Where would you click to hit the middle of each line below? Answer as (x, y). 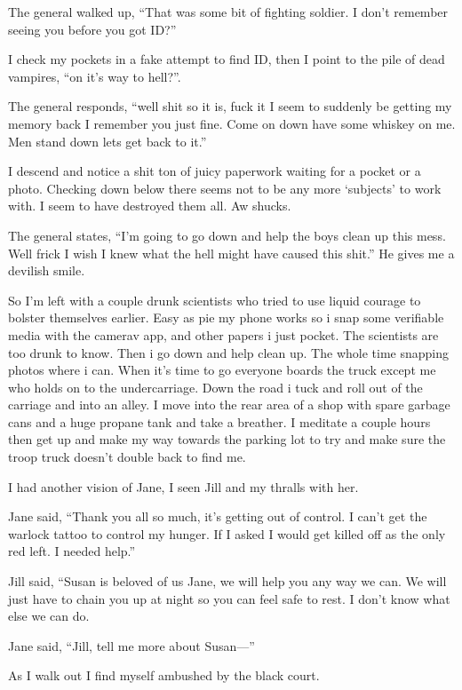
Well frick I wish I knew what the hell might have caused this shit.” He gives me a (231, 253)
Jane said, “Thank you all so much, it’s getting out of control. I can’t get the (218, 516)
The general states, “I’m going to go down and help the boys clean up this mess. (227, 235)
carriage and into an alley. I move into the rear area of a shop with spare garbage (229, 404)
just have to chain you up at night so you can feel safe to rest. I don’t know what (229, 598)
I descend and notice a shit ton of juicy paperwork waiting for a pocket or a (215, 171)
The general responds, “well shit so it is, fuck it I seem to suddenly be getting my (230, 106)
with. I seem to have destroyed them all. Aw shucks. (150, 206)
